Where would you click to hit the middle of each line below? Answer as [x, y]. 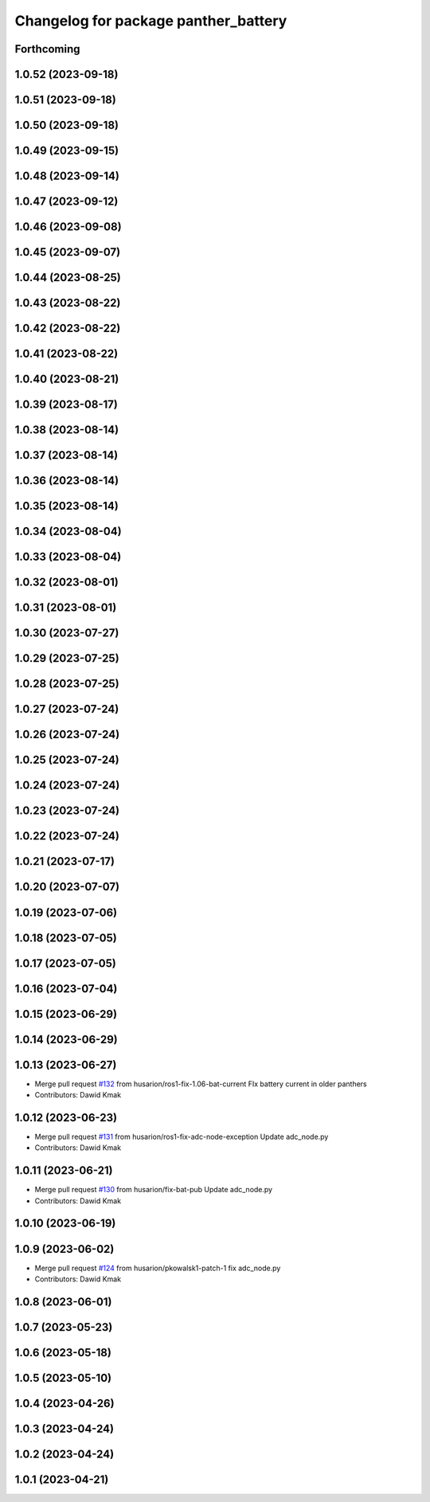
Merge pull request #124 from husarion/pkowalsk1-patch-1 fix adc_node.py [158, 1268]
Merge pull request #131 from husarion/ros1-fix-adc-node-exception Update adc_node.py [182, 1136]
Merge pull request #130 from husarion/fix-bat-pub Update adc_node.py [154, 1190]
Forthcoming [47, 49]
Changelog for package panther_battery [151, 21]
